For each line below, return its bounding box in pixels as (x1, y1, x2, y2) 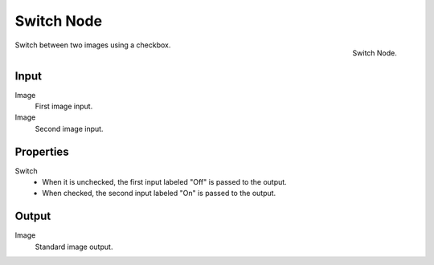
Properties (14, 145, 69, 158)
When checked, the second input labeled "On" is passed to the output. (42, 189, 276, 198)
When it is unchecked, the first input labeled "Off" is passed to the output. (42, 177, 287, 187)
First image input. (35, 101, 93, 112)
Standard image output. (35, 242, 113, 251)
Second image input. (35, 124, 104, 133)
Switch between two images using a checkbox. (14, 40, 171, 50)
